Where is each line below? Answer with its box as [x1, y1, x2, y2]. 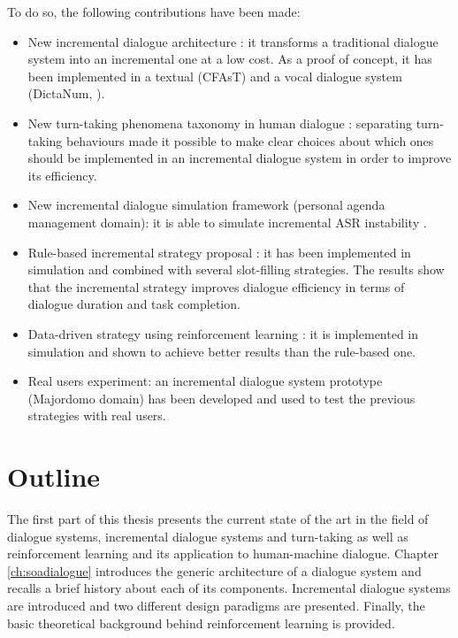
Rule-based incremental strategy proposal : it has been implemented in [27, 242, 411, 261]
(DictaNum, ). [27, 84, 105, 103]
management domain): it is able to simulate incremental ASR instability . [27, 212, 427, 231]
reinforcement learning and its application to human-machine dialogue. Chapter [7, 544, 439, 563]
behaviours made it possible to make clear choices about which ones [65, 131, 434, 150]
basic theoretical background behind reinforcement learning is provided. [7, 613, 395, 632]
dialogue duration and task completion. [27, 295, 240, 313]
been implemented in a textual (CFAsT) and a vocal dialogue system [27, 66, 402, 85]
